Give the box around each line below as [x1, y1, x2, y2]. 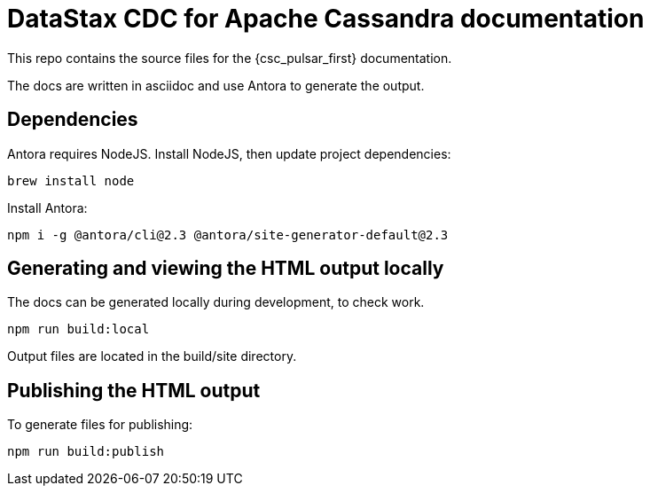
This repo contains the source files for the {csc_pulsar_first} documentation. [7, 50, 452, 66]
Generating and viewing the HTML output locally [7, 257, 444, 280]
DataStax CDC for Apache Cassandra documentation [7, 4, 645, 34]
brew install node [7, 173, 135, 188]
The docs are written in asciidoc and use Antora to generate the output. [7, 77, 425, 93]
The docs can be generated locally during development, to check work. [7, 294, 425, 310]
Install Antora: [7, 200, 88, 215]
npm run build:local [7, 322, 150, 337]
